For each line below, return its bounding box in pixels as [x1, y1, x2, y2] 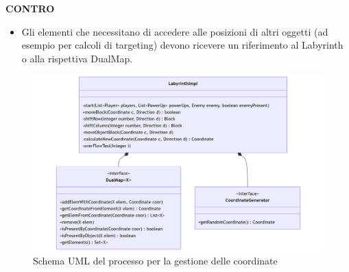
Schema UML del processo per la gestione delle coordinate [33, 254, 278, 268]
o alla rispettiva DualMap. [21, 51, 133, 65]
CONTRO [5, 1, 55, 15]
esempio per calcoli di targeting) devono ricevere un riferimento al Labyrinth [21, 38, 344, 52]
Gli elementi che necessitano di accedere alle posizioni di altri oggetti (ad [21, 24, 328, 38]
